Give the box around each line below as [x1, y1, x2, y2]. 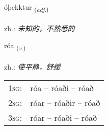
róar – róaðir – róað [30, 96, 100, 109]
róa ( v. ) [4, 40, 26, 52]
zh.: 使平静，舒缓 [4, 61, 61, 72]
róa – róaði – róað [30, 81, 94, 94]
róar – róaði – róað [30, 111, 97, 123]
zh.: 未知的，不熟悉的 [4, 23, 75, 33]
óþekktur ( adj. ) [4, 2, 49, 13]
